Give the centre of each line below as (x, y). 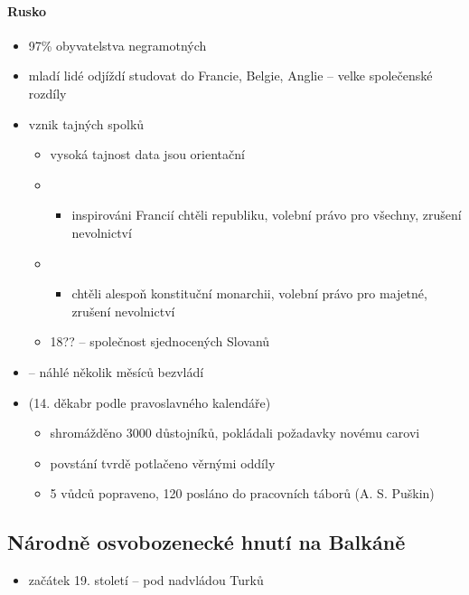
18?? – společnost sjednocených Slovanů (160, 341)
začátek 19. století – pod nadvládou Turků (146, 580)
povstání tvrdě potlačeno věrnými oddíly (163, 463)
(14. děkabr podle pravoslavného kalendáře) (150, 402)
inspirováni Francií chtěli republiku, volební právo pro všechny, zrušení (267, 215)
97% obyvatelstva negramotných (117, 45)
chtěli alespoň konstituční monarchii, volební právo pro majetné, (249, 293)
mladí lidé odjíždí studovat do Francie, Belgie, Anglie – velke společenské (230, 76)
